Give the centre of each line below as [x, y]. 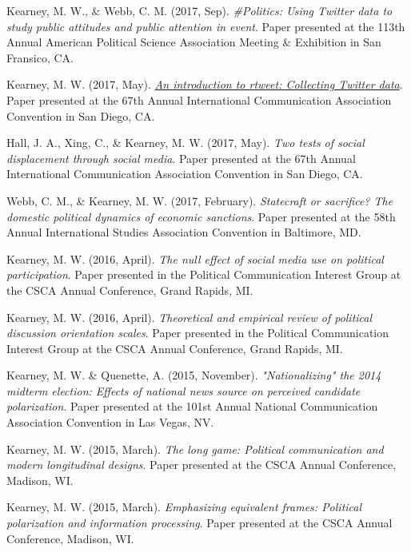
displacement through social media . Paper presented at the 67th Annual [181, 158]
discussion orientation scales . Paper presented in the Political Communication [198, 333]
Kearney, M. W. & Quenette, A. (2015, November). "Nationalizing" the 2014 [194, 375]
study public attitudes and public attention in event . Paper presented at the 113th [206, 26]
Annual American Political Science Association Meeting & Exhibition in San [194, 42]
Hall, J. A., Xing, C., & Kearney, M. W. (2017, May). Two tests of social [186, 143]
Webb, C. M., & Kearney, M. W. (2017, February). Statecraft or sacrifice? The [200, 200]
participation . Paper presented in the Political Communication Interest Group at [204, 274]
